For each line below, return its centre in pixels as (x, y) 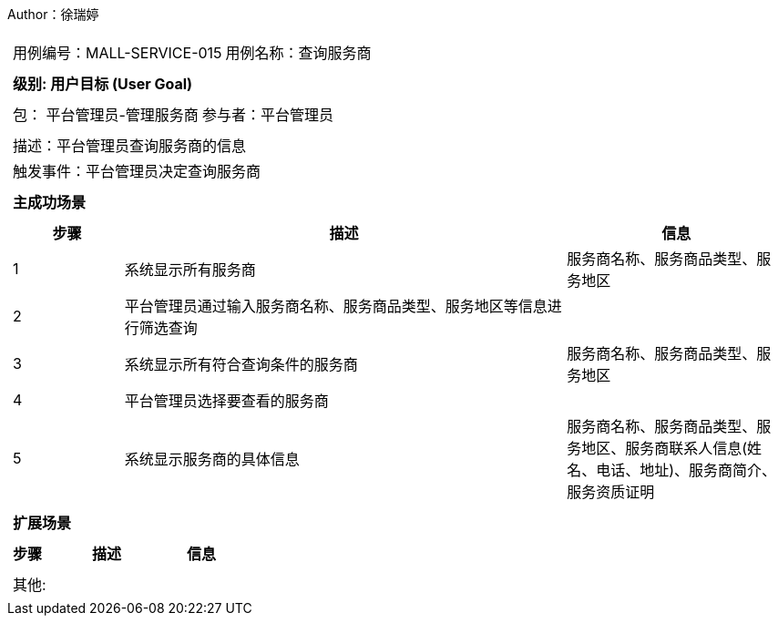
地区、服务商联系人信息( (665, 448)
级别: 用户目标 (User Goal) (103, 84)
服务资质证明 (611, 492)
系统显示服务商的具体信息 (212, 459)
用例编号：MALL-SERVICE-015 (118, 53)
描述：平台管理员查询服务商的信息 (130, 146)
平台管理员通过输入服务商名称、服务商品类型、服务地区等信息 (336, 306)
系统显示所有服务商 (190, 270)
